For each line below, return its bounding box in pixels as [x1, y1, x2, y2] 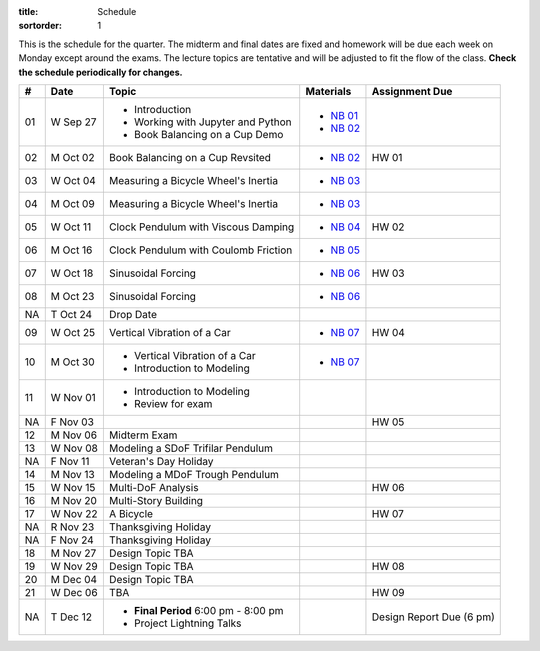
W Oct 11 [50, 220, 92, 234]
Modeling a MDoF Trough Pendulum [108, 467, 280, 481]
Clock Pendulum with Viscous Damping [108, 220, 295, 234]
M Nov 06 [50, 428, 98, 442]
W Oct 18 [50, 266, 94, 280]
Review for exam [133, 396, 213, 410]
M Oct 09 [50, 196, 95, 210]
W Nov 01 [50, 390, 96, 404]
